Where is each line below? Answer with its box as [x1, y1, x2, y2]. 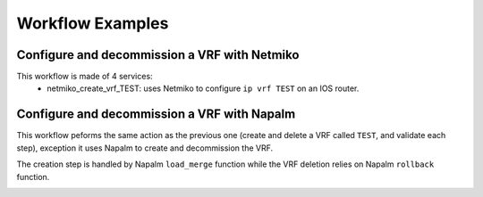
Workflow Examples [16, 13, 169, 33]
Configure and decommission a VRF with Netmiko [16, 47, 300, 62]
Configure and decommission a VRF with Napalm [16, 107, 296, 122]
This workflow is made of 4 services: [16, 71, 153, 82]
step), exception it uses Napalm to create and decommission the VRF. [16, 143, 274, 153]
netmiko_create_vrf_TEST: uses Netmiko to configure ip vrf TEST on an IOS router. [47, 83, 360, 94]
